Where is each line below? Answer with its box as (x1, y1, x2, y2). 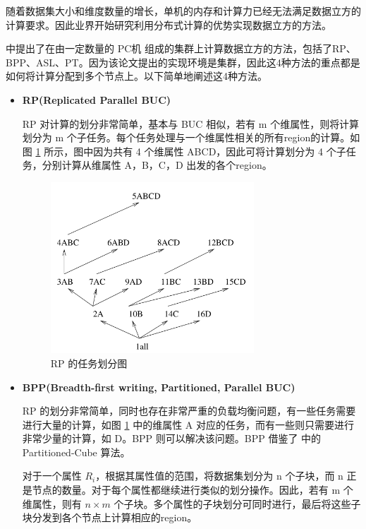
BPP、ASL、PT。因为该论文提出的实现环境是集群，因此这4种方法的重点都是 (6, 54, 360, 69)
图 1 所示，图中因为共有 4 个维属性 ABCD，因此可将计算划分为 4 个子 (22, 143, 346, 158)
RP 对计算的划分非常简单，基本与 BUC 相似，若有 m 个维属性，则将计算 (22, 116, 360, 131)
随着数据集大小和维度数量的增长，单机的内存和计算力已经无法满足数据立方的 (6, 4, 361, 18)
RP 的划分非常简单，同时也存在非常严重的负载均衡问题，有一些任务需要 (22, 403, 356, 418)
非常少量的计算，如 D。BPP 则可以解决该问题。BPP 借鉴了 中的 (22, 431, 322, 446)
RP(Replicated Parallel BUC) (22, 92, 171, 107)
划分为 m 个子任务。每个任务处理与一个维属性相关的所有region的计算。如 (22, 130, 360, 145)
